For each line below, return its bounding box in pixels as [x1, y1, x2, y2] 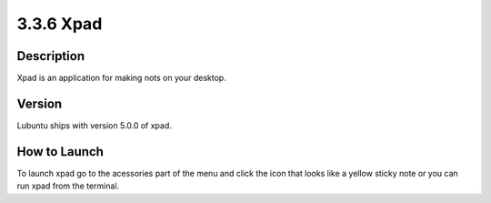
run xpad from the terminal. [16, 180, 120, 191]
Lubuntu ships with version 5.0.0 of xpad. [16, 119, 172, 131]
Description [16, 48, 85, 64]
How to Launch [16, 144, 105, 159]
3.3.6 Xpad [16, 14, 103, 34]
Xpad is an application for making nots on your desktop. [16, 73, 226, 84]
